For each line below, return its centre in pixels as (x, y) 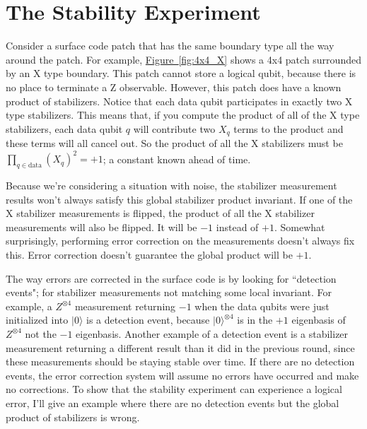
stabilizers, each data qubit (64, 128)
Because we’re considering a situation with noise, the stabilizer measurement (171, 186)
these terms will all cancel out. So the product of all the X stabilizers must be (174, 143)
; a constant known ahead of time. (177, 159)
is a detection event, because (148, 320)
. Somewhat (299, 227)
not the (41, 333)
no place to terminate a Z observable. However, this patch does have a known (174, 87)
